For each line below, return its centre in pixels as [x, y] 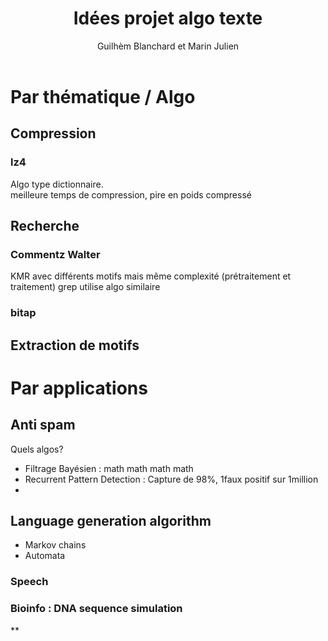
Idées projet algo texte [168, 18]
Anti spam [43, 425]
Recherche [45, 226]
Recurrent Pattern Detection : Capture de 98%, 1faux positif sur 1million [171, 479]
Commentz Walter [55, 254]
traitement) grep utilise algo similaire [85, 287]
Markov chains [55, 545]
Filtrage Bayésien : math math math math [109, 468]
